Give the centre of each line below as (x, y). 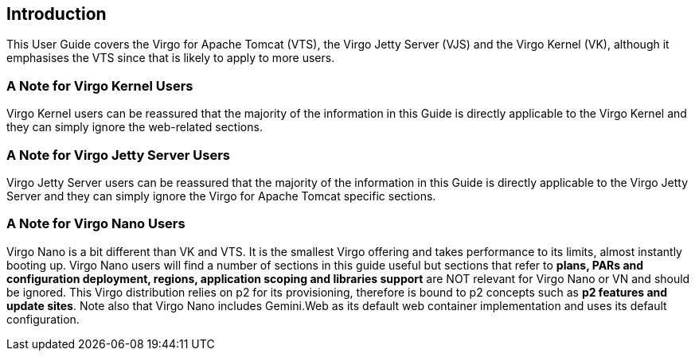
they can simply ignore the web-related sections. (135, 127)
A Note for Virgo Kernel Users (100, 85)
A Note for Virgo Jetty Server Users (118, 155)
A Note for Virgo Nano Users (96, 224)
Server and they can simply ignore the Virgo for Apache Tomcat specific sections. (221, 196)
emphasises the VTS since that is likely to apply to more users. (171, 58)
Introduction (57, 14)
